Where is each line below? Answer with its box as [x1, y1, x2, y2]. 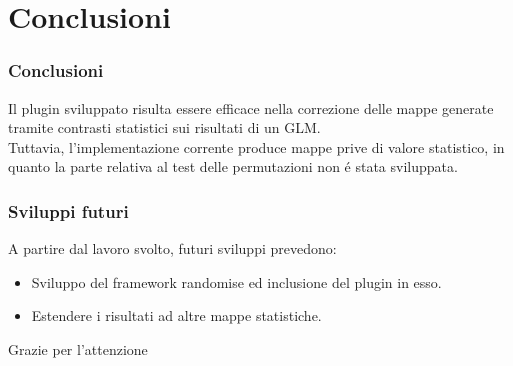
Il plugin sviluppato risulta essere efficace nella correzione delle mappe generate [8, 97, 494, 118]
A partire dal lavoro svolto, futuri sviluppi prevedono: [8, 238, 337, 259]
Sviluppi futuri [8, 198, 129, 223]
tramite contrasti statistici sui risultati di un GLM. [8, 117, 321, 138]
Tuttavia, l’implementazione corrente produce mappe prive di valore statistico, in [8, 136, 505, 157]
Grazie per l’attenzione [8, 338, 148, 359]
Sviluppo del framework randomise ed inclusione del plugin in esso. [31, 271, 442, 292]
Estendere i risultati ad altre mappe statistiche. [31, 305, 322, 326]
